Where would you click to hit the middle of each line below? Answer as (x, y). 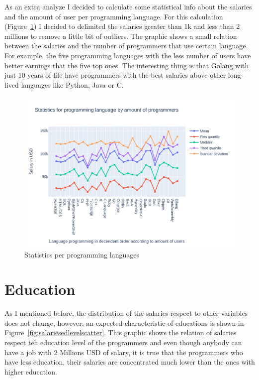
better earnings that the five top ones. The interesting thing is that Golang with (127, 65)
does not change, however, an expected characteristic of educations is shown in (124, 322)
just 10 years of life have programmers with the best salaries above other (115, 75)
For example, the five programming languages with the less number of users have (128, 55)
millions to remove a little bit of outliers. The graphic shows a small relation (121, 36)
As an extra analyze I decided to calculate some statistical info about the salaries (128, 6)
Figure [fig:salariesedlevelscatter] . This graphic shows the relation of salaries (121, 332)
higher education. (31, 371)
